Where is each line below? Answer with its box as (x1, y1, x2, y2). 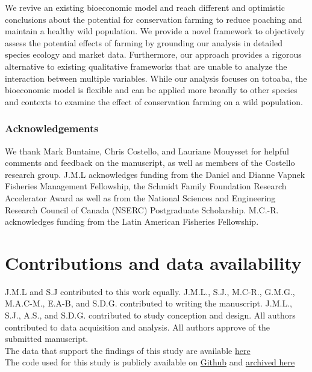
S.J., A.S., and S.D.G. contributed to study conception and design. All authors (5, 309, 296, 322)
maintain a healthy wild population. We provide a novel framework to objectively (5, 25, 305, 37)
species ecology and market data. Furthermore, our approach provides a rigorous (5, 48, 302, 61)
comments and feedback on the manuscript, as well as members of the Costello (5, 156, 295, 169)
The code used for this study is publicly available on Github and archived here (5, 356, 295, 368)
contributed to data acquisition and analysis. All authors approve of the (5, 320, 270, 333)
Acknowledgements (5, 121, 99, 136)
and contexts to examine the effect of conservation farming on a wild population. (5, 95, 303, 108)
